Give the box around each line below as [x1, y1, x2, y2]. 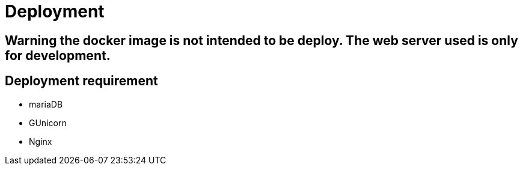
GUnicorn [29, 117, 67, 128]
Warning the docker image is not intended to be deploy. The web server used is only [5, 32, 518, 48]
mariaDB [29, 99, 63, 109]
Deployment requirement [5, 73, 158, 89]
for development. [5, 47, 111, 63]
